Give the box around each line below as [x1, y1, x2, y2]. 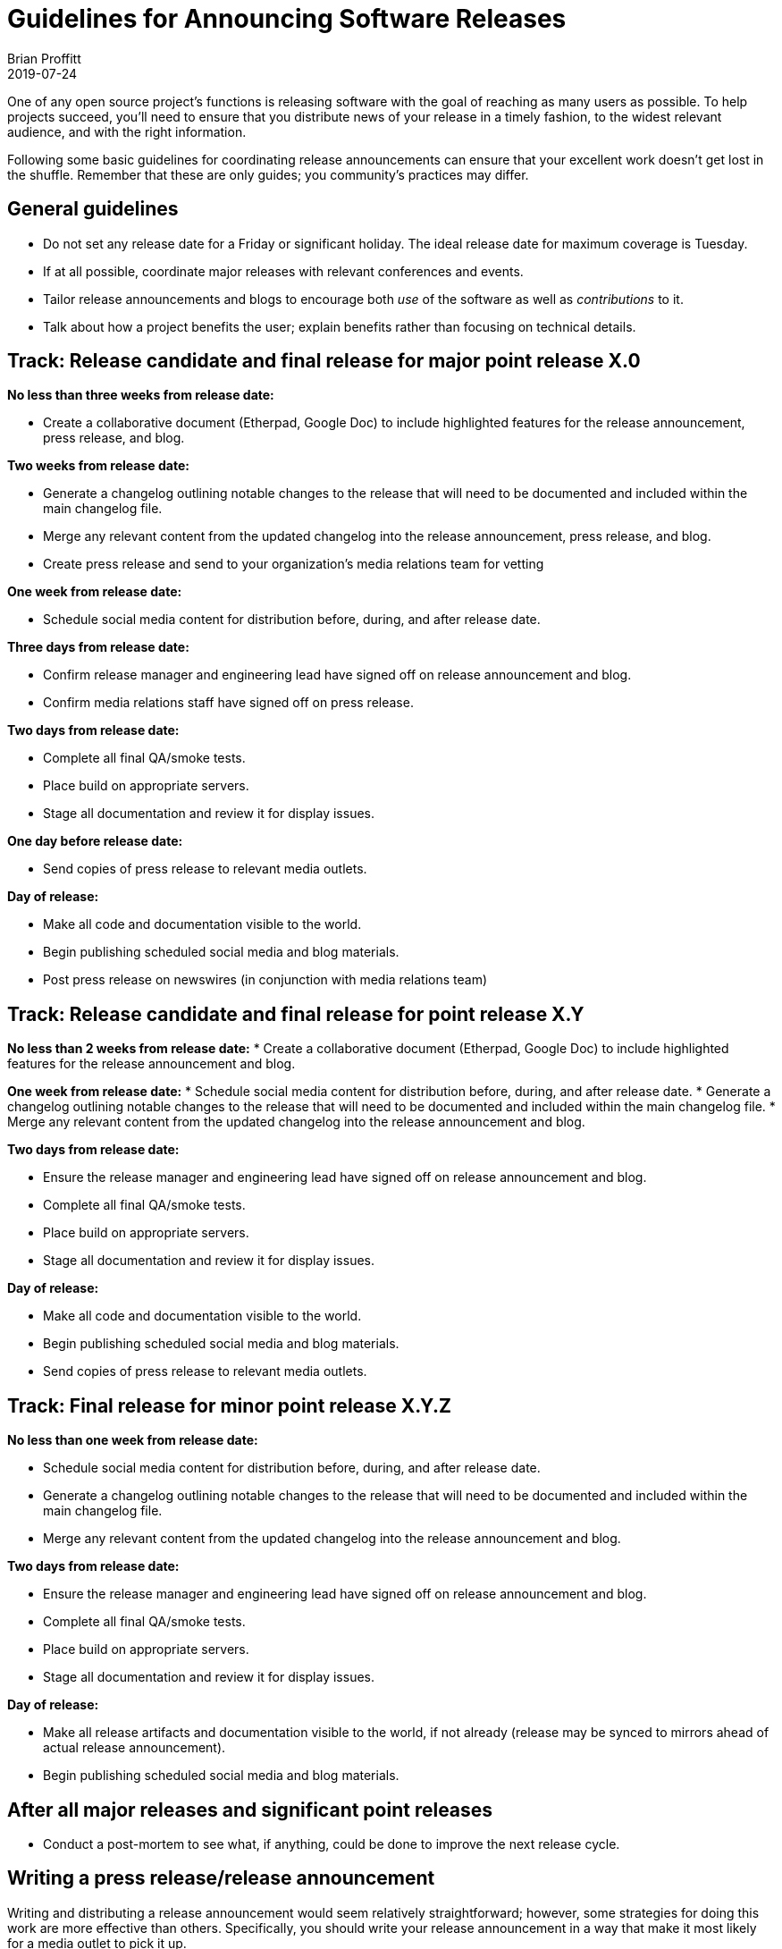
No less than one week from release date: [7, 1432, 258, 1448]
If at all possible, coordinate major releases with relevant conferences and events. [43, 263, 524, 279]
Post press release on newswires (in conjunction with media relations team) [43, 972, 488, 988]
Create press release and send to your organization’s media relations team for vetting [43, 556, 544, 572]
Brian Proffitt [7, 50, 81, 66]
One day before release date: [7, 833, 183, 849]
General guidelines [7, 198, 179, 221]
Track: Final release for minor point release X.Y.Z [7, 1394, 451, 1417]
